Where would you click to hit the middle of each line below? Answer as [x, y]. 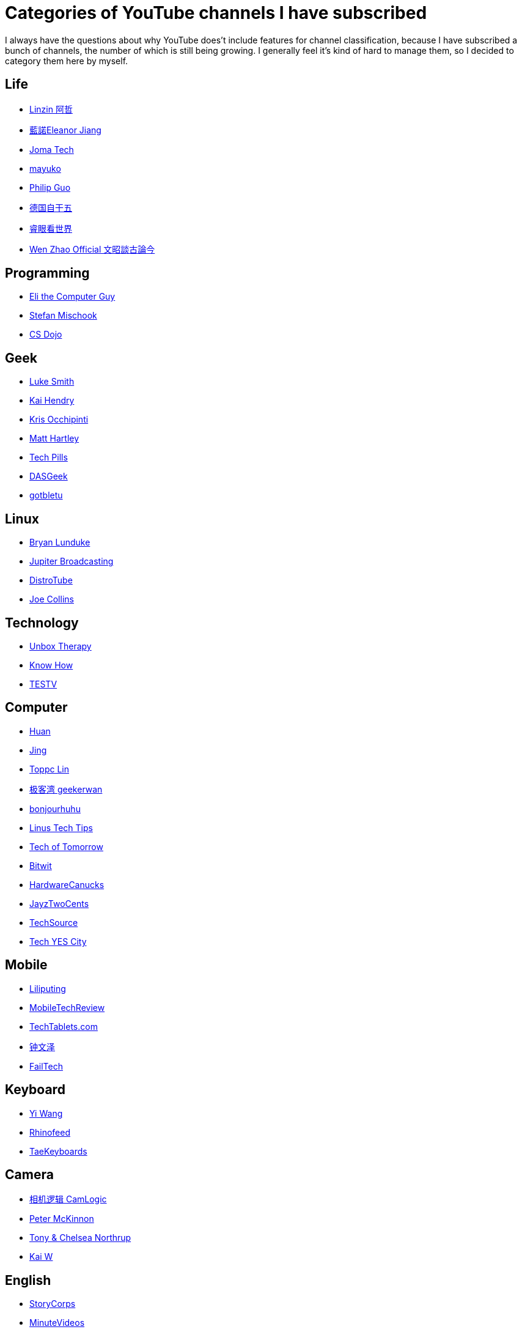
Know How [51, 665]
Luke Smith [52, 382]
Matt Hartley [54, 438]
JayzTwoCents [59, 903]
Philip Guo [50, 187]
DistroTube [51, 580]
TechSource [54, 922]
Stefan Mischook [63, 316]
